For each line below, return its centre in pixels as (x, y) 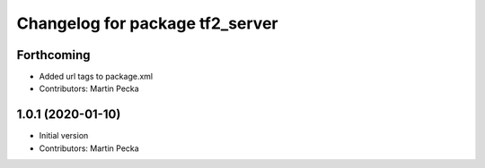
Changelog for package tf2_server (147, 23)
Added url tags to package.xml (96, 77)
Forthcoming (53, 55)
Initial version (64, 136)
